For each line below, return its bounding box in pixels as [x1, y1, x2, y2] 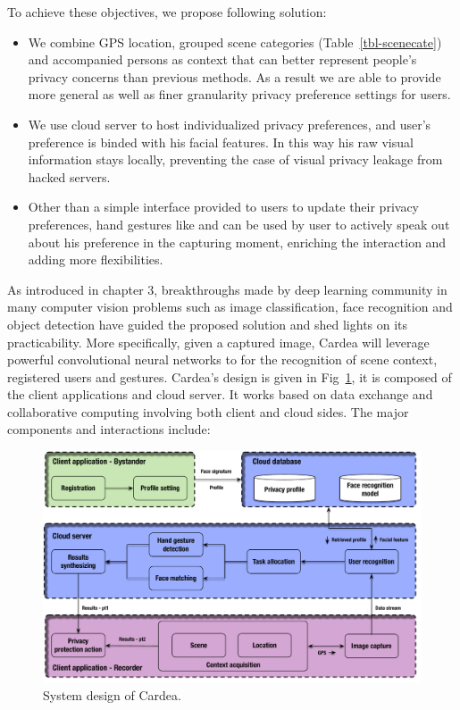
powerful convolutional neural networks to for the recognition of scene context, [7, 350, 438, 369]
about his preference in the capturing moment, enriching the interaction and [28, 232, 447, 251]
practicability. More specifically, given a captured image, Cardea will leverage [7, 332, 430, 351]
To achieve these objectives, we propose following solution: [7, 3, 327, 21]
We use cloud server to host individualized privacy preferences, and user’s [28, 114, 431, 133]
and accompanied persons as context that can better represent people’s [28, 50, 417, 69]
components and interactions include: [7, 420, 211, 439]
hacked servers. [28, 167, 111, 186]
